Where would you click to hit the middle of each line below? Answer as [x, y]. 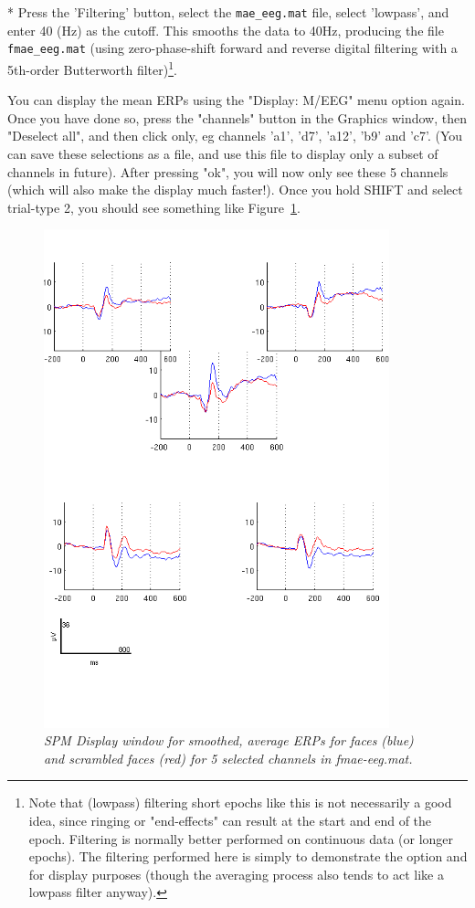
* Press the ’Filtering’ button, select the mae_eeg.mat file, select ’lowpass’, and [228, 12]
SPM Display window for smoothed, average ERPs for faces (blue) [229, 740]
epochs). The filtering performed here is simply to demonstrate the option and [248, 856]
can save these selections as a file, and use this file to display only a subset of [223, 153]
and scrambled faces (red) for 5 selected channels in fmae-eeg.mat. [228, 758]
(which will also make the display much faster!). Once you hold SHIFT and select [235, 190]
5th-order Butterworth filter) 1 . [92, 68]
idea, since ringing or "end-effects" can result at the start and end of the [230, 820]
